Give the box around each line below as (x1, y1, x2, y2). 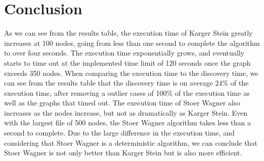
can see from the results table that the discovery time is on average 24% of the (4, 77, 249, 88)
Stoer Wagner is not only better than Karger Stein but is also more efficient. (4, 147, 242, 158)
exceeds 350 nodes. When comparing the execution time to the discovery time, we (4, 67, 258, 78)
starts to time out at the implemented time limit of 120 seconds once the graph (4, 57, 251, 68)
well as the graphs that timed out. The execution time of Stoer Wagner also (4, 97, 240, 108)
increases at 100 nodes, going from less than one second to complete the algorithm (4, 37, 260, 48)
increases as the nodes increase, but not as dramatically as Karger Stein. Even (4, 107, 248, 118)
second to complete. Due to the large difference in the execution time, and (4, 127, 235, 138)
